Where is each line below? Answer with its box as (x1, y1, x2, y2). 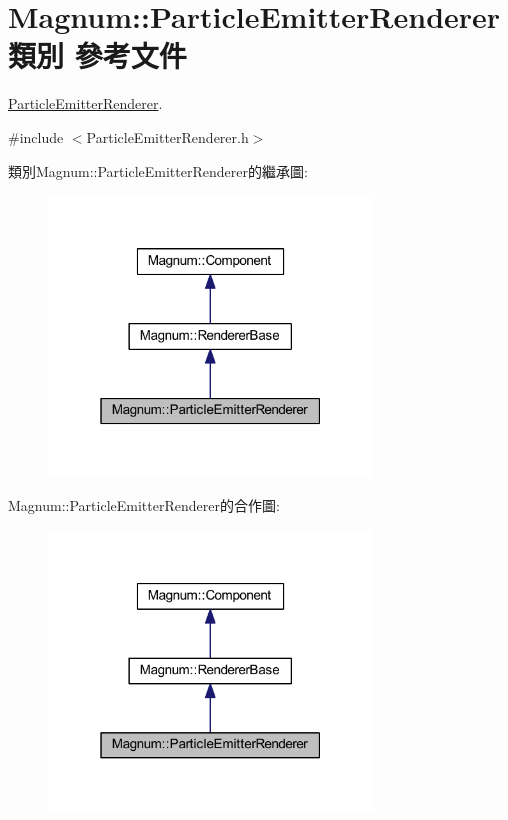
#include (8, 126, 64, 147)
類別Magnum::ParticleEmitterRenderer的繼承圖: (8, 160, 308, 181)
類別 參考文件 (8, 35, 187, 76)
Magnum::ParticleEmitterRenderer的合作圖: (8, 495, 280, 516)
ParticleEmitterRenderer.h (86, 126, 249, 147)
